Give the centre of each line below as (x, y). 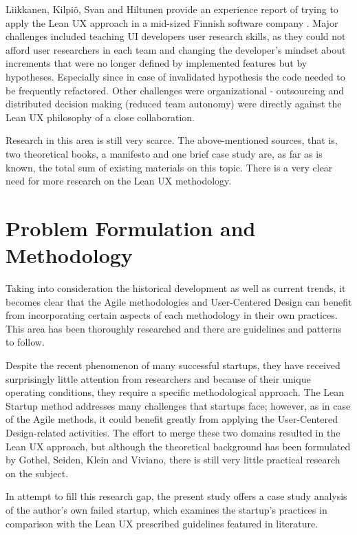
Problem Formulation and (131, 228)
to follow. (25, 342)
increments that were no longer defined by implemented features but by (156, 63)
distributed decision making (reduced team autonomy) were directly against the (174, 104)
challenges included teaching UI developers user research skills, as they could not (176, 36)
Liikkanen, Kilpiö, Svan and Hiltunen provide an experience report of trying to (172, 9)
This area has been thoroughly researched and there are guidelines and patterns (174, 328)
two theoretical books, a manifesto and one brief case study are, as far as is (164, 153)
